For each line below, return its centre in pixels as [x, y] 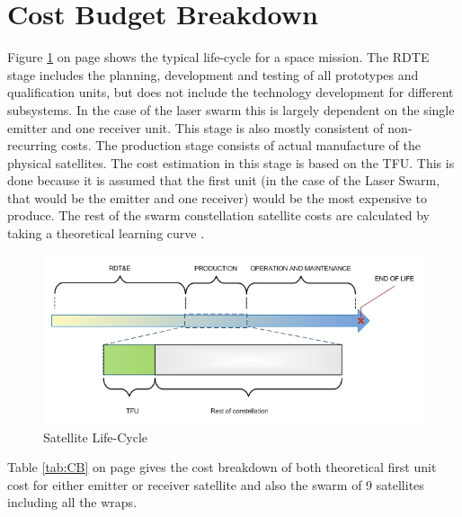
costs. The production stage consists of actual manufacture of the [241, 145]
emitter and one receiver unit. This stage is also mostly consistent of [195, 127]
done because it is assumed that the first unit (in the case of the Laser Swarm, [224, 180]
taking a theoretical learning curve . [106, 233]
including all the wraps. [72, 502]
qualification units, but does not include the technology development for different [231, 92]
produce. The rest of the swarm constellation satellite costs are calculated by [218, 215]
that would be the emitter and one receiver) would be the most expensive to [217, 197]
